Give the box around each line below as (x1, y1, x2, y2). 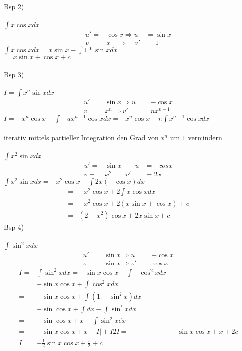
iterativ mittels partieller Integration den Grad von (4, 132, 159, 142)
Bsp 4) (4, 221, 24, 232)
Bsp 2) (4, 1, 24, 11)
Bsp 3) (4, 69, 24, 79)
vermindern (188, 132, 222, 142)
